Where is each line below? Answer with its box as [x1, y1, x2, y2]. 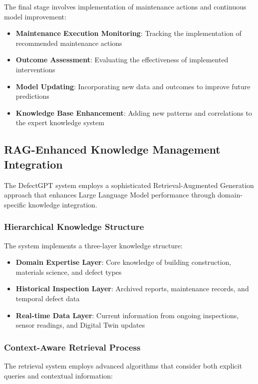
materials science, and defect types [15, 266, 122, 277]
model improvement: [4, 11, 66, 21]
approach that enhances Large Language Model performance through [4, 190, 216, 200]
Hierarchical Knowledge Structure [4, 220, 144, 233]
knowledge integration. [28, 199, 97, 209]
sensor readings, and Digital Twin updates [15, 320, 145, 330]
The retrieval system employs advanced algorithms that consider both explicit [4, 360, 242, 371]
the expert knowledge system [15, 117, 104, 128]
